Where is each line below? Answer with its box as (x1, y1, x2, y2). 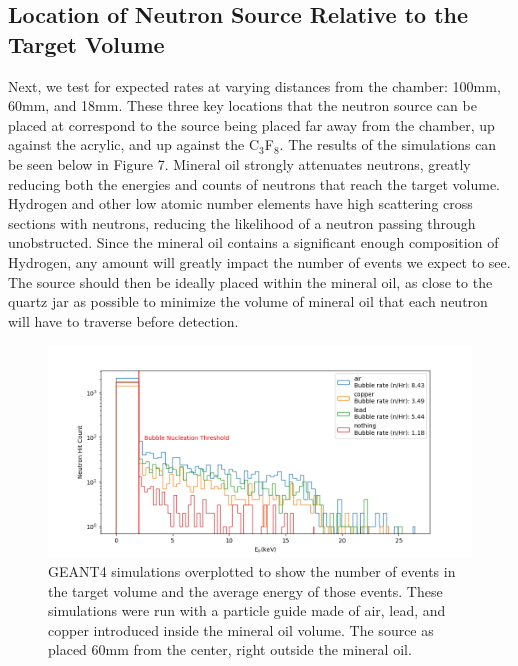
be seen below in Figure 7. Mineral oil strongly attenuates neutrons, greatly (8, 153, 471, 174)
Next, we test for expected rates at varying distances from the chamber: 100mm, (8, 75, 501, 96)
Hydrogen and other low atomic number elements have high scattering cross (8, 193, 473, 214)
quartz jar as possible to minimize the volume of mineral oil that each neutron (8, 291, 488, 312)
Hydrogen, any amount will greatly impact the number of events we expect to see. (8, 251, 511, 272)
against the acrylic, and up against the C (8, 134, 260, 155)
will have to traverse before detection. (8, 310, 239, 331)
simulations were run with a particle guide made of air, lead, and (48, 600, 446, 621)
